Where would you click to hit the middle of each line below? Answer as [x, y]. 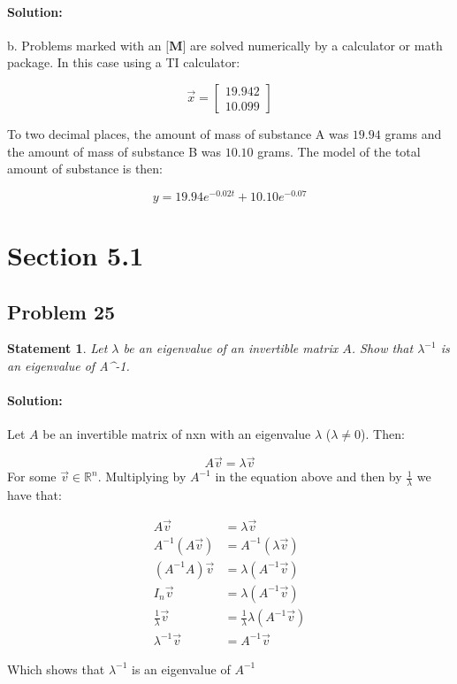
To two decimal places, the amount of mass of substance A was [178, 133]
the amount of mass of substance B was [114, 151]
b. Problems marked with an [84, 45]
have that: [34, 495]
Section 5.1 [76, 255]
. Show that [382, 348]
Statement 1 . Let [57, 348]
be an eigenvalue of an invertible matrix [231, 348]
